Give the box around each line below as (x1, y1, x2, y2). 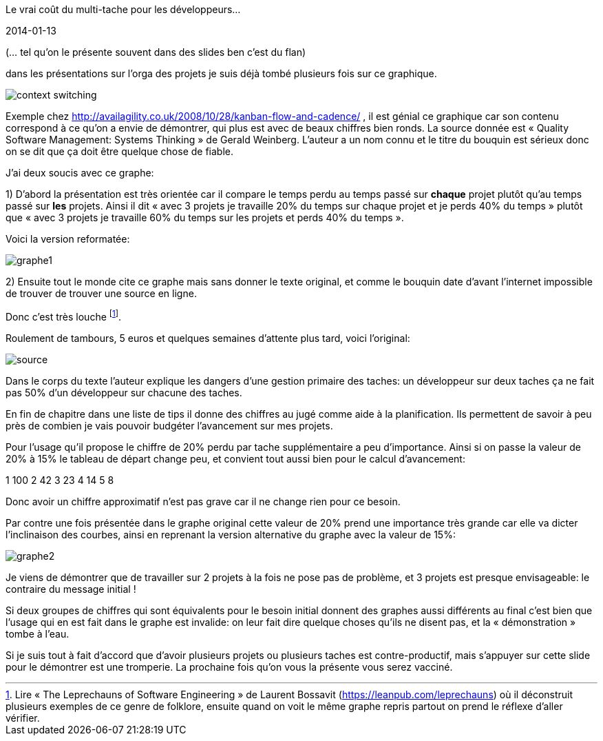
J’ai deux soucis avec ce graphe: (6, 167, 154, 179)
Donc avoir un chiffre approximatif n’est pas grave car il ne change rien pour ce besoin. (6, 495, 401, 507)
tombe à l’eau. (6, 627, 70, 640)
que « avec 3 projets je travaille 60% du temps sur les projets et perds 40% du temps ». (6, 212, 404, 223)
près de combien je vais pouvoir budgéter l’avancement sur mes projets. (6, 419, 333, 432)
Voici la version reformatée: (6, 233, 130, 245)
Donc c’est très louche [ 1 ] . (6, 309, 122, 323)
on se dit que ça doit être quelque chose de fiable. (6, 145, 233, 157)
